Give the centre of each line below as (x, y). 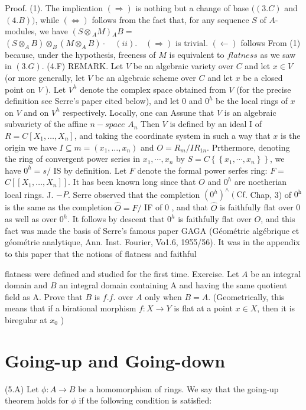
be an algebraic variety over (183, 66)
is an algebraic (250, 112)
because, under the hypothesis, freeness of (80, 54)
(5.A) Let (22, 388)
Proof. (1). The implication (54, 8)
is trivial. (192, 42)
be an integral (276, 273)
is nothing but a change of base (192, 8)
